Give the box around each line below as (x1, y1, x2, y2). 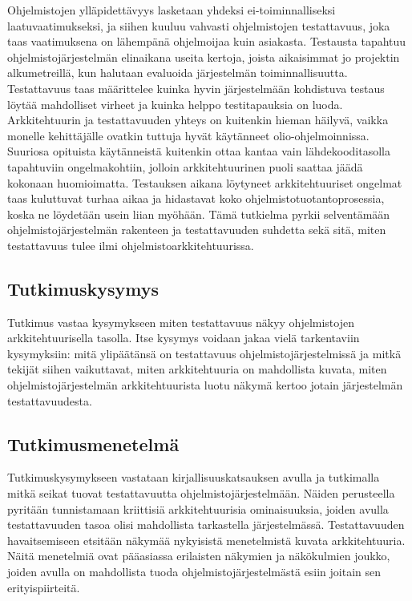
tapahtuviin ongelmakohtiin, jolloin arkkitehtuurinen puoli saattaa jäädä (7, 158, 363, 175)
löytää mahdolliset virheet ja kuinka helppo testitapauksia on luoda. (7, 95, 343, 112)
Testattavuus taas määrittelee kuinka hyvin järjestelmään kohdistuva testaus (7, 79, 385, 96)
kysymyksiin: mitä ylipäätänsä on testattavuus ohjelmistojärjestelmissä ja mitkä (7, 345, 402, 361)
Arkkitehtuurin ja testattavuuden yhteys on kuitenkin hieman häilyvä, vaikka (7, 111, 389, 128)
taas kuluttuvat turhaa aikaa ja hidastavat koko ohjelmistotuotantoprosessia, (7, 190, 385, 207)
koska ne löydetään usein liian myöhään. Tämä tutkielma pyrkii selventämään (7, 205, 390, 222)
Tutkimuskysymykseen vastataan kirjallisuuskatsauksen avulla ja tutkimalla (7, 469, 380, 486)
